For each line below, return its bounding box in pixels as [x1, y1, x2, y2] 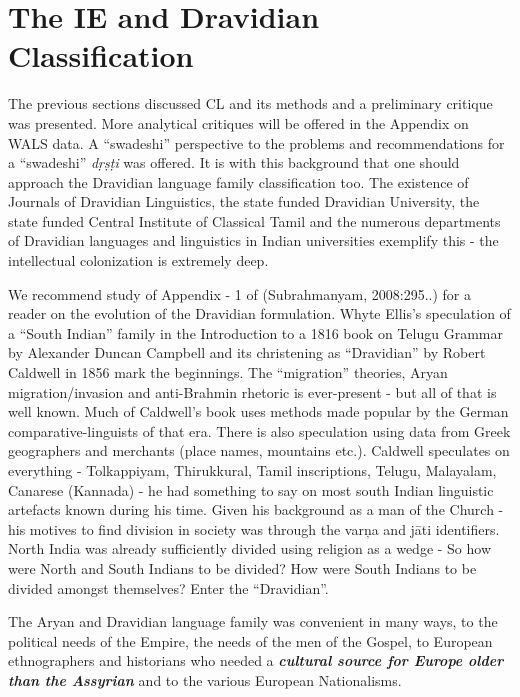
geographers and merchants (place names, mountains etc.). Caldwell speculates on [8, 440, 510, 461]
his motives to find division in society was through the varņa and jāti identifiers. [8, 518, 500, 539]
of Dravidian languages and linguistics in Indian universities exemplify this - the [8, 230, 499, 251]
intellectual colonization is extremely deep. [8, 250, 269, 271]
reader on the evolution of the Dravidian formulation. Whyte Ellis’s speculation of [8, 303, 511, 324]
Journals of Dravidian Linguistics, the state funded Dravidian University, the [8, 191, 480, 212]
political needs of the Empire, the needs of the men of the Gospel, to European [8, 630, 493, 651]
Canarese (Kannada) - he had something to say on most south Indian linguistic [8, 479, 494, 500]
